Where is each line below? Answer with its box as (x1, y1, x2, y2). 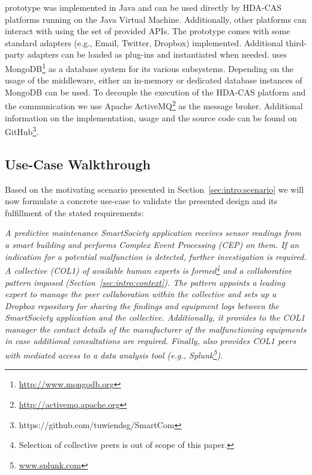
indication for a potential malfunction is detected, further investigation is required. (5, 250, 307, 262)
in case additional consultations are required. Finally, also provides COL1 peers (5, 334, 296, 347)
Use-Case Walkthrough (5, 154, 151, 173)
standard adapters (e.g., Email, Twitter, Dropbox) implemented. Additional (5, 36, 283, 49)
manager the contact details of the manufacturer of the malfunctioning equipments (5, 322, 307, 335)
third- (286, 36, 307, 49)
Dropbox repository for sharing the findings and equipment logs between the (5, 299, 280, 312)
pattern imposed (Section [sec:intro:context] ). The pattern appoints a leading (5, 276, 285, 288)
